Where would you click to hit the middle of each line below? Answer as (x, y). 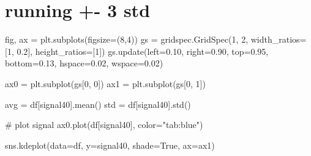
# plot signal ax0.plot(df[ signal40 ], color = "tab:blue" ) (104, 125)
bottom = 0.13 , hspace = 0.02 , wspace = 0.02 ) (84, 63)
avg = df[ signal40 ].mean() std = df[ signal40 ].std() (98, 104)
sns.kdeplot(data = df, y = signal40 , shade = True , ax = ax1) (110, 145)
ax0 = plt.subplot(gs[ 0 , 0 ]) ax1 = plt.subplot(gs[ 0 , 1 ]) (105, 83)
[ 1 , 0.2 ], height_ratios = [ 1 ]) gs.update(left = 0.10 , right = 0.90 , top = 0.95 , (137, 51)
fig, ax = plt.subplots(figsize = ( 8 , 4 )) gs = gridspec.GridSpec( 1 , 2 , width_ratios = (156, 39)
